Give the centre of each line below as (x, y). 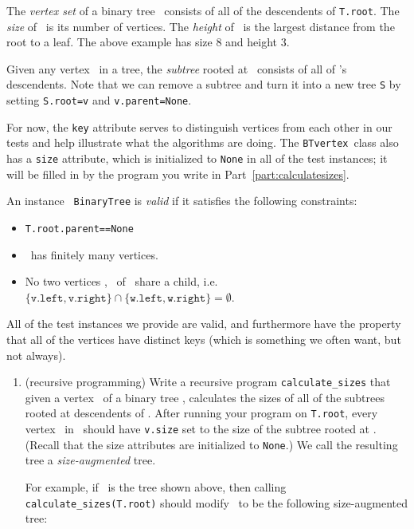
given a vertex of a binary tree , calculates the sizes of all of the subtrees (205, 397)
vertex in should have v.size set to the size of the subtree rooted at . (201, 429)
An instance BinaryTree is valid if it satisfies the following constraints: (182, 201)
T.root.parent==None (79, 229)
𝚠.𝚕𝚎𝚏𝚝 (146, 298)
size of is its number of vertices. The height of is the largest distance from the (201, 26)
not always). (36, 355)
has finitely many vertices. (94, 254)
